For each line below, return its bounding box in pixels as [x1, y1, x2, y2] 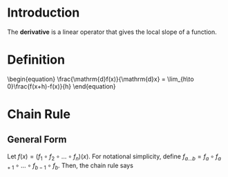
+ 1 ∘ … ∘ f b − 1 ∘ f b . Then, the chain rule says [7, 161, 133, 171]
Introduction [7, 5, 80, 21]
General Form [7, 133, 67, 146]
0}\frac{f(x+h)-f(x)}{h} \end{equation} [7, 82, 116, 91]
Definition [7, 52, 66, 68]
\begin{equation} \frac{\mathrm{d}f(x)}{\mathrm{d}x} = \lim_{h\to [7, 75, 195, 83]
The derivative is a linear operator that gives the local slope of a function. [7, 28, 218, 36]
